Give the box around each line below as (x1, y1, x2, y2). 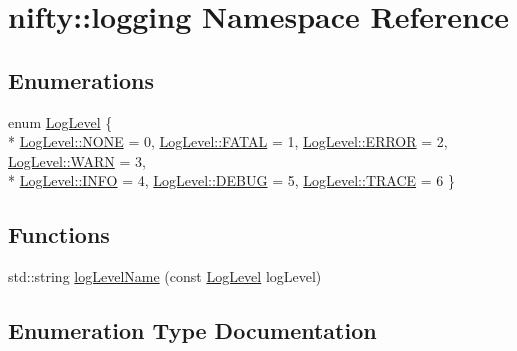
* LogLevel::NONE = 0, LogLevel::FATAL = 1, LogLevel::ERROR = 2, (8, 131, 448, 152)
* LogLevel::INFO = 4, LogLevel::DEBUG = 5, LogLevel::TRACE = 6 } (8, 170, 455, 191)
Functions (8, 219, 110, 250)
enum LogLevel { (8, 111, 113, 132)
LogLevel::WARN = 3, (8, 150, 146, 171)
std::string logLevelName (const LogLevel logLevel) (8, 266, 322, 287)
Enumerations (8, 64, 155, 95)
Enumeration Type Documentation (8, 315, 377, 346)
